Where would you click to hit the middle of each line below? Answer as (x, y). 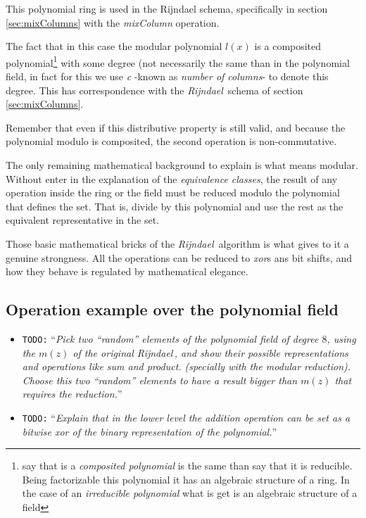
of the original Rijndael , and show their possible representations (210, 352)
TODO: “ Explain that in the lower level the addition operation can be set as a (186, 417)
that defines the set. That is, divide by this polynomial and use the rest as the (175, 206)
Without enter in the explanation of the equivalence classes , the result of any (172, 178)
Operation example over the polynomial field (172, 309)
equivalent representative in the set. (82, 220)
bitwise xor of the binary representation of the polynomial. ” (150, 431)
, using (341, 338)
